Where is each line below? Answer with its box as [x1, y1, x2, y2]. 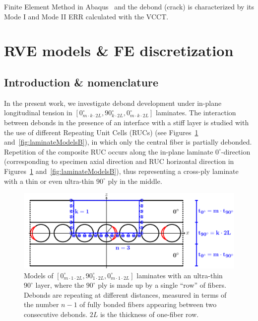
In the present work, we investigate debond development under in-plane [4, 97, 222, 108]
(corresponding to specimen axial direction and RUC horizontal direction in [4, 156, 234, 166]
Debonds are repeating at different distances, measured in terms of [24, 289, 227, 300]
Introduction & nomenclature [4, 74, 159, 89]
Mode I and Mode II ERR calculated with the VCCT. [4, 11, 169, 21]
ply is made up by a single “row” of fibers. [98, 280, 226, 290]
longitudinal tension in [4, 107, 72, 118]
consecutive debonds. [24, 309, 88, 320]
